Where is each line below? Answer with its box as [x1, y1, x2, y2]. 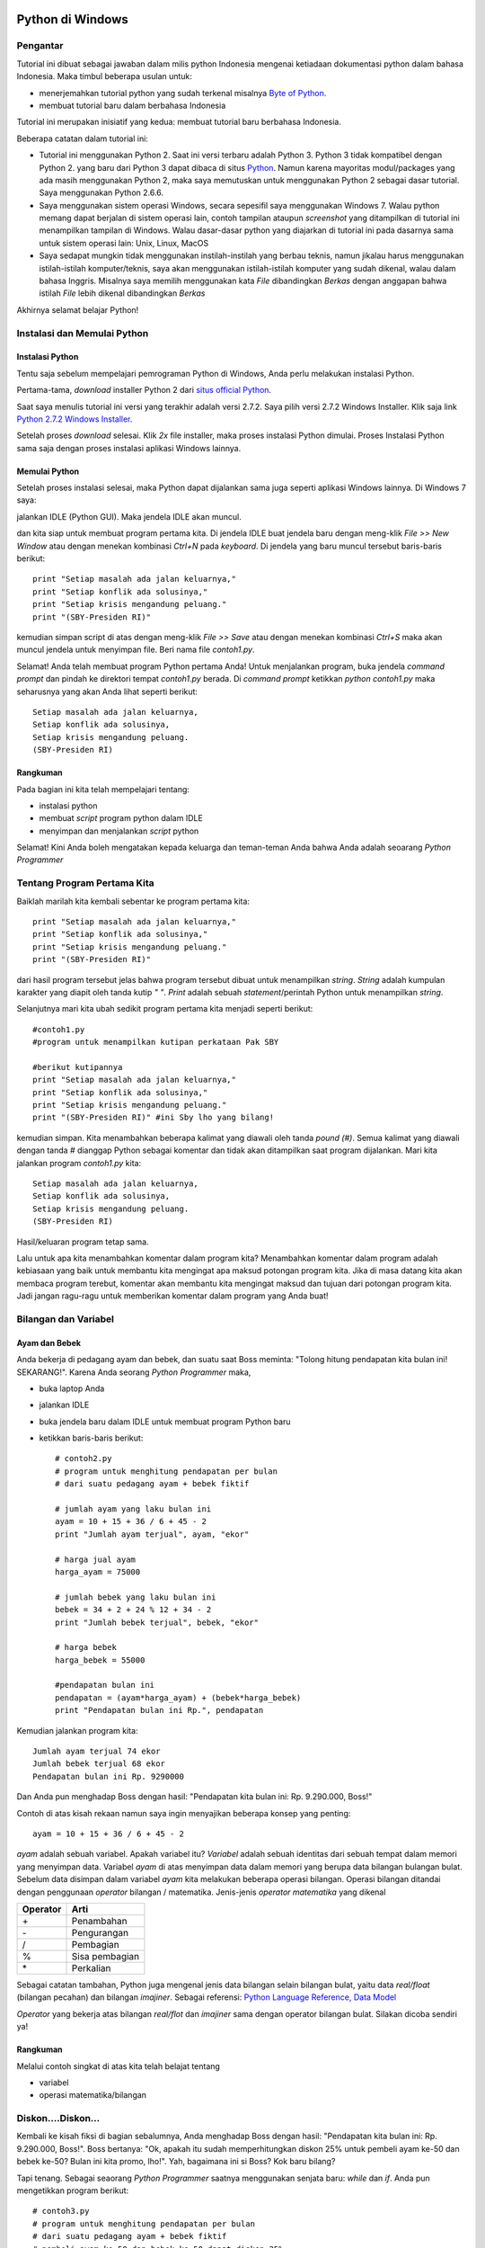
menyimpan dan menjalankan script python [39, 825, 199, 836]
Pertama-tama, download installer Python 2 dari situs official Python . [16, 385, 272, 396]
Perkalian [71, 1961, 111, 1974]
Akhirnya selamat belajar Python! [16, 304, 139, 315]
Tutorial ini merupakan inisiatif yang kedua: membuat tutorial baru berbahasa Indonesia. [16, 117, 341, 128]
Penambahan [71, 1914, 128, 1927]
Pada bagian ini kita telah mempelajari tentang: [16, 783, 190, 795]
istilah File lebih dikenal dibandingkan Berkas [39, 288, 206, 299]
